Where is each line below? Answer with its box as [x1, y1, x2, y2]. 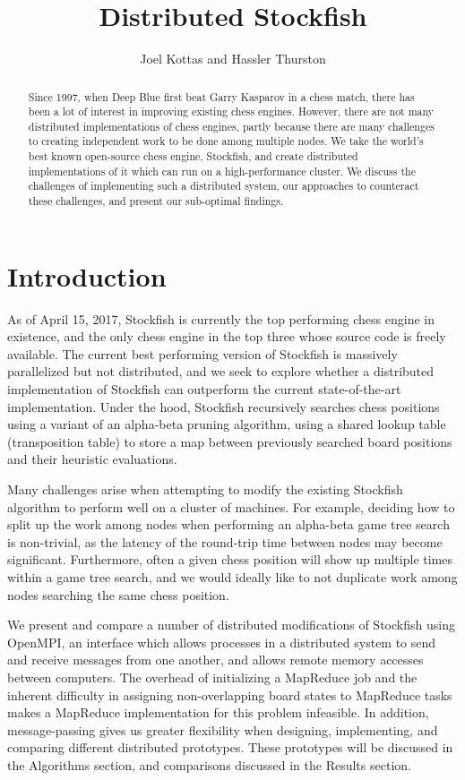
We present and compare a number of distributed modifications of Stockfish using [7, 615, 455, 634]
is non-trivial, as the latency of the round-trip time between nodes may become [7, 532, 443, 551]
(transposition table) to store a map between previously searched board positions [7, 432, 452, 450]
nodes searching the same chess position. [7, 585, 229, 604]
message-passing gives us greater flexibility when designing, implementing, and [7, 720, 438, 739]
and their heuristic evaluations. [7, 450, 177, 468]
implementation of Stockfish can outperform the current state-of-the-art [7, 380, 401, 399]
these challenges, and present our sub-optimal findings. [28, 193, 284, 209]
